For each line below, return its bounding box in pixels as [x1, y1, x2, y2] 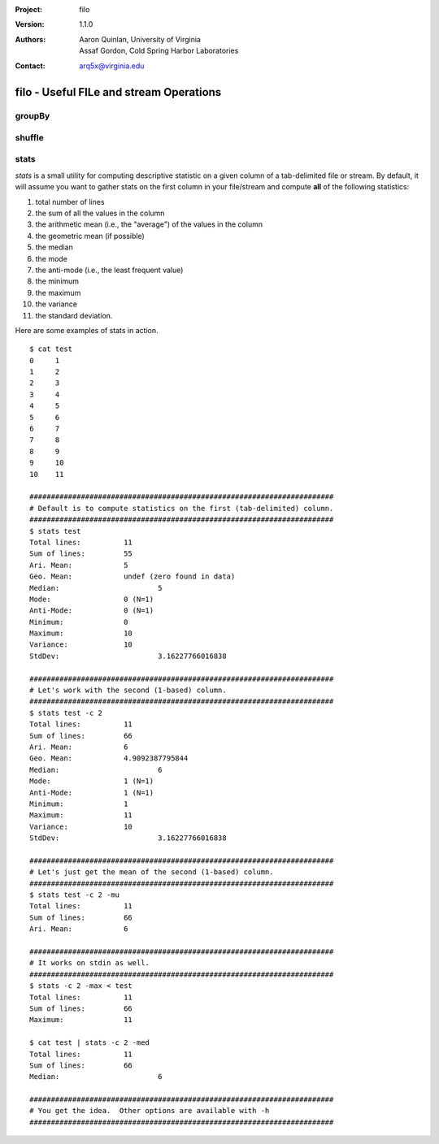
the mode [35, 253, 68, 263]
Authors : [15, 34, 46, 44]
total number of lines [35, 197, 105, 206]
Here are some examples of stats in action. [15, 325, 159, 335]
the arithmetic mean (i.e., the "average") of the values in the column [35, 219, 263, 229]
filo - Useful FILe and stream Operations [15, 85, 222, 99]
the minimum [35, 276, 80, 286]
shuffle [15, 132, 45, 143]
